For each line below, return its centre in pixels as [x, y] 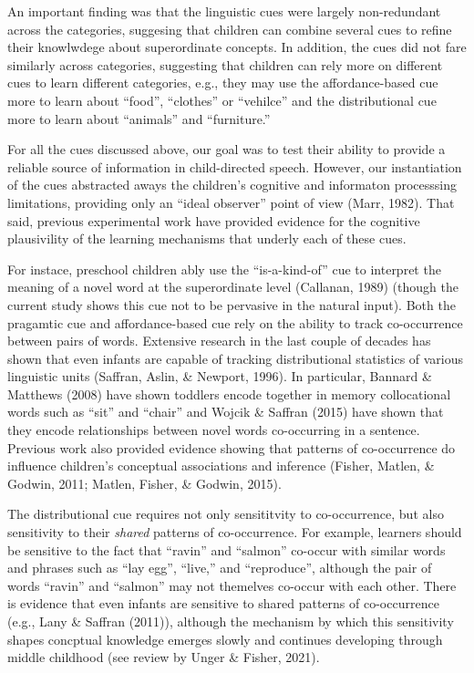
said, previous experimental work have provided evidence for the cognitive [214, 220]
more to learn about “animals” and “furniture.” [139, 118]
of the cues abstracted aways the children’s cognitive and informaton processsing [232, 185]
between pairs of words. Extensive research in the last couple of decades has [219, 341]
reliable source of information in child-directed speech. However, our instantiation [235, 166]
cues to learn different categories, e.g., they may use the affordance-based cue [223, 83]
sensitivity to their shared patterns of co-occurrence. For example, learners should [235, 532]
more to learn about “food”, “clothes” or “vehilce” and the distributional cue [222, 100]
